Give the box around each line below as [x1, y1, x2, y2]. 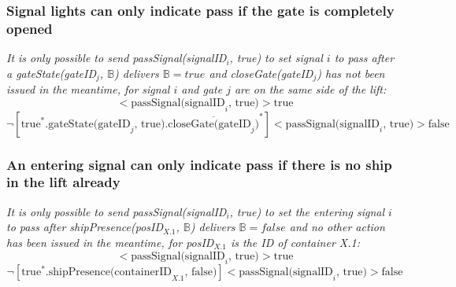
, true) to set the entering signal [229, 203, 385, 219]
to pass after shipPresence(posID [6, 219, 164, 235]
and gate [181, 81, 223, 98]
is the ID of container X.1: [230, 234, 360, 250]
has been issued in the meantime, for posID [6, 234, 214, 250]
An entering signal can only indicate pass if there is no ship [6, 154, 392, 174]
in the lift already [6, 172, 120, 192]
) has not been [317, 64, 385, 81]
